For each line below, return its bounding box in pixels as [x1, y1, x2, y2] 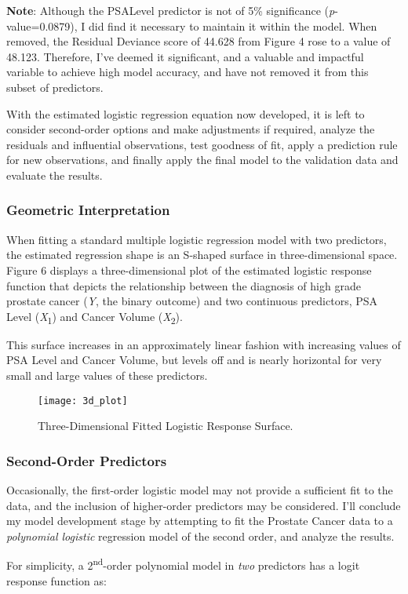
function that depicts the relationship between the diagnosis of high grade [6, 277, 361, 293]
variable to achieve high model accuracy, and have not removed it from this [6, 64, 369, 80]
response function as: [6, 572, 107, 589]
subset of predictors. [6, 78, 104, 95]
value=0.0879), [6, 17, 78, 34]
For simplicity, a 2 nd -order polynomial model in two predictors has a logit [6, 555, 360, 574]
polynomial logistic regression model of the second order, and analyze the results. [6, 527, 395, 544]
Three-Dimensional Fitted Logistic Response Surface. [38, 417, 293, 434]
